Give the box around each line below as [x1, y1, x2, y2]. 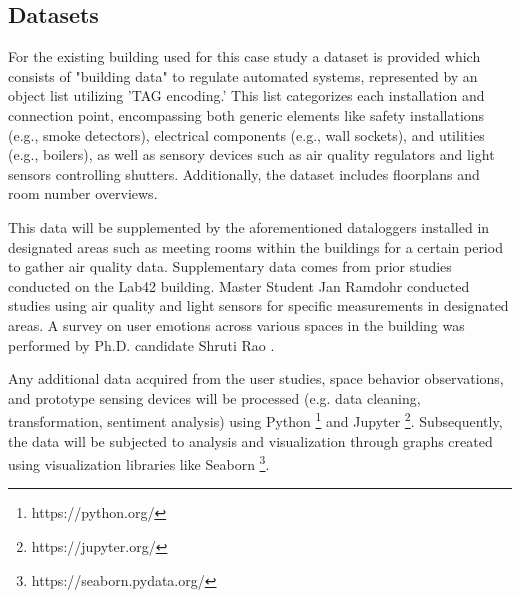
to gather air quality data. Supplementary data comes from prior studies [8, 256, 452, 277]
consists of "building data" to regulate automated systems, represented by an [8, 65, 478, 86]
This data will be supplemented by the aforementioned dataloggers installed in [8, 216, 490, 237]
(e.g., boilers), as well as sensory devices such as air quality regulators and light [8, 144, 495, 165]
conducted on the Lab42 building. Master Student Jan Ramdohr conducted [8, 275, 470, 296]
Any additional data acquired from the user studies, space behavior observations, [8, 368, 504, 389]
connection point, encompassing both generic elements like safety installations [8, 104, 485, 125]
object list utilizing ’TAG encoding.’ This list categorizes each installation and [8, 85, 485, 106]
